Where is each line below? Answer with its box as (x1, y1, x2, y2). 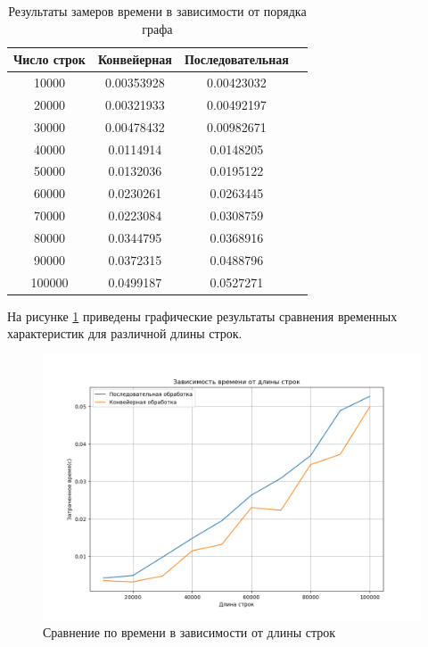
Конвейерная (97, 50, 172, 69)
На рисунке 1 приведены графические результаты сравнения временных (7, 306, 398, 325)
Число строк (13, 50, 86, 69)
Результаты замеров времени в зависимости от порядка (8, 2, 307, 20)
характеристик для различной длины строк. (7, 324, 243, 343)
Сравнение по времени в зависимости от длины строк (43, 623, 336, 642)
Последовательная (184, 50, 289, 69)
